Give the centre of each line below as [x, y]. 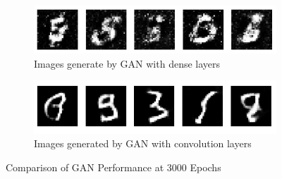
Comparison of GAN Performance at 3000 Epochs [114, 167]
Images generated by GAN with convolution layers [143, 143]
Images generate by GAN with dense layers [127, 63]
